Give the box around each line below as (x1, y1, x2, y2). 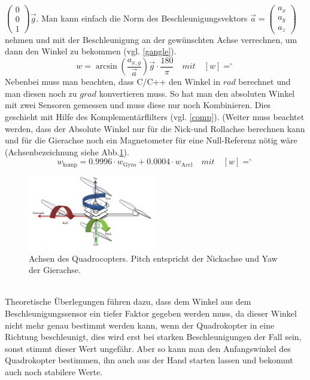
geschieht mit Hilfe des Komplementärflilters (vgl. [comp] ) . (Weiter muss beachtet (5, 110, 305, 122)
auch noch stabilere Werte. (5, 365, 103, 378)
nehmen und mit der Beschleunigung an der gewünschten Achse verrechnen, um (5, 33, 297, 45)
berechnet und (238, 75, 291, 88)
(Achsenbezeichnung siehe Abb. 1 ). (5, 145, 129, 158)
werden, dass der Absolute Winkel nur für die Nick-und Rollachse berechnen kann (5, 122, 305, 134)
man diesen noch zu (5, 87, 77, 99)
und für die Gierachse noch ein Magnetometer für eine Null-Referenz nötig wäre (5, 134, 297, 146)
